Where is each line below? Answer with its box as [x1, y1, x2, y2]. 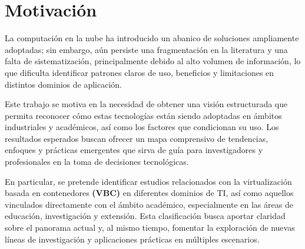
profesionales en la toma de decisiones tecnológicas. [5, 155, 189, 168]
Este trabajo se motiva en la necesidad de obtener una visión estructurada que [5, 98, 288, 110]
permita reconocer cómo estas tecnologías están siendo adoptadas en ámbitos [5, 109, 282, 121]
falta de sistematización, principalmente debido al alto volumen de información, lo [5, 55, 301, 67]
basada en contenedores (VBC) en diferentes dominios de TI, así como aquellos [5, 187, 294, 199]
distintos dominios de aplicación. [5, 78, 122, 90]
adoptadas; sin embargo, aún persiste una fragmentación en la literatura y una [5, 43, 288, 55]
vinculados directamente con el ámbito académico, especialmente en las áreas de [5, 198, 293, 210]
